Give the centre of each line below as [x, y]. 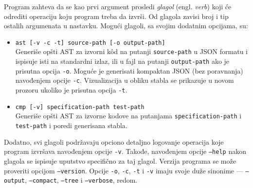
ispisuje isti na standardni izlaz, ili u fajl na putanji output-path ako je [122, 61]
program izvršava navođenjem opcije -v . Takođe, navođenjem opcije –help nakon [125, 151]
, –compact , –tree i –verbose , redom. [81, 180]
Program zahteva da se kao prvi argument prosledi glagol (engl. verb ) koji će [118, 6]
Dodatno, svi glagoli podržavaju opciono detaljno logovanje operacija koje [114, 141]
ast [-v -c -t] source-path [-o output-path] [90, 43]
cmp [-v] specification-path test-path [80, 107]
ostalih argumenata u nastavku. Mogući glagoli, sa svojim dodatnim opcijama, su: [126, 26]
